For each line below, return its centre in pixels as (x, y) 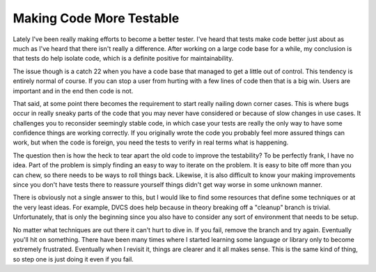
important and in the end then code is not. (73, 91)
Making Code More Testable (96, 18)
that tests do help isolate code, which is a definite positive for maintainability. (123, 59)
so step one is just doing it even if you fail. (73, 259)
